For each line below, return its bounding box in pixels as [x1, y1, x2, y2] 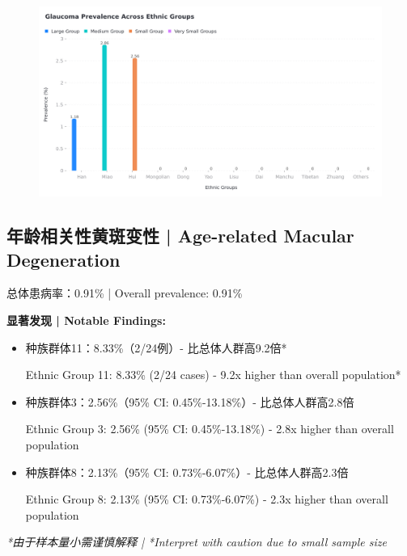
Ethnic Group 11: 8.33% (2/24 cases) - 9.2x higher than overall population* [25, 366, 401, 383]
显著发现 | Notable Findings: [6, 311, 166, 328]
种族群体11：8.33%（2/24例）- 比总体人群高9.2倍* [25, 339, 287, 356]
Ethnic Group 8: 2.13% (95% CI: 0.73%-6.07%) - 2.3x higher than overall [25, 491, 388, 508]
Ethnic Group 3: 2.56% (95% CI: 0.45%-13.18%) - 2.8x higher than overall [25, 420, 394, 437]
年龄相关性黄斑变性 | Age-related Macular [6, 223, 354, 248]
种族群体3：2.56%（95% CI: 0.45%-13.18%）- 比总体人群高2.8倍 [25, 393, 354, 410]
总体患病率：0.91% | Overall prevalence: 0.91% [6, 284, 243, 301]
